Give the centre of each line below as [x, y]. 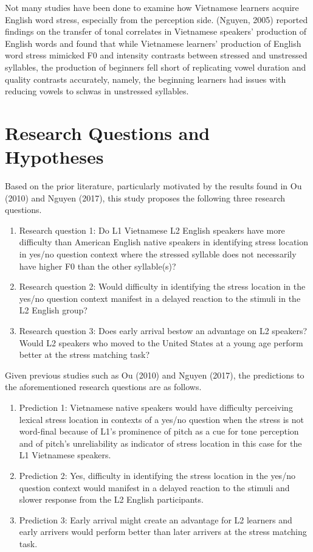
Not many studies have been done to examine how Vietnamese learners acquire [152, 7]
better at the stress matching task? [84, 355]
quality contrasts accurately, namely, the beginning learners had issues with [146, 79]
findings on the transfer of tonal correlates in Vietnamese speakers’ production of [156, 31]
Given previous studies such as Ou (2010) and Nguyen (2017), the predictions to [155, 375]
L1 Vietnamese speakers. [65, 455]
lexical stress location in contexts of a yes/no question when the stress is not [162, 419]
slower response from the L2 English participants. [111, 499]
